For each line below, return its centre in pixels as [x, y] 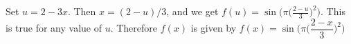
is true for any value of [54, 28]
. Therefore [134, 28]
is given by [214, 28]
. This [333, 11]
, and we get [192, 11]
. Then [82, 11]
